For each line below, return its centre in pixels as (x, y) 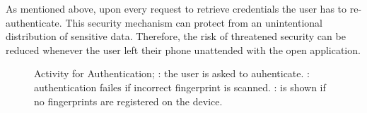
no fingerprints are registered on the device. (128, 101)
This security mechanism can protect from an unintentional (194, 22)
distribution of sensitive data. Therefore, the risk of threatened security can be (176, 36)
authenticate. (34, 22)
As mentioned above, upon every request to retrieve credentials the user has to (176, 8)
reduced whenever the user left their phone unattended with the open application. (183, 49)
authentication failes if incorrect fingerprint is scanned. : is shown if (180, 87)
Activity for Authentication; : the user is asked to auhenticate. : (172, 73)
